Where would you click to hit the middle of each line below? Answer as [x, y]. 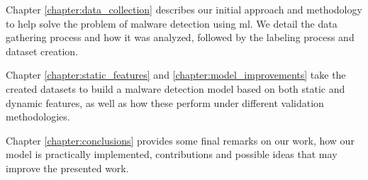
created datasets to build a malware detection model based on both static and [175, 88]
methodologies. [38, 117]
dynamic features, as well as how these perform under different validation [165, 102]
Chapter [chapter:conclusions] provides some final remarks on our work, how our [180, 140]
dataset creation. [42, 51]
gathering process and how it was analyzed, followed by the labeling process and [180, 37]
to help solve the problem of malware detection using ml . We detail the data [172, 23]
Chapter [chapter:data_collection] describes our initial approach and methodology [184, 9]
